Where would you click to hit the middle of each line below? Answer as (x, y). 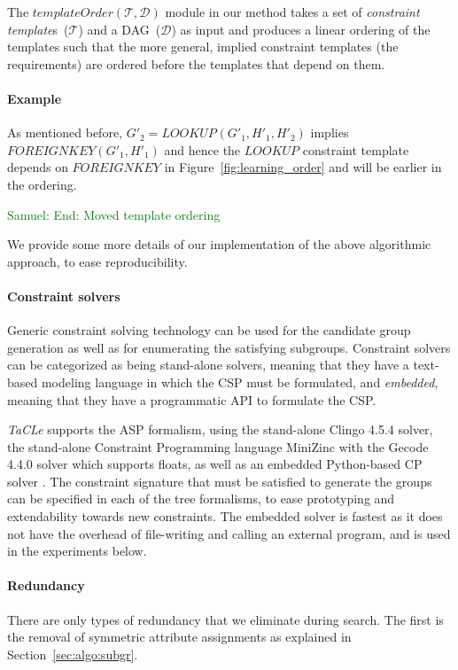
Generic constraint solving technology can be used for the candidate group (209, 330)
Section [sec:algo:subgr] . (73, 654)
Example (35, 98)
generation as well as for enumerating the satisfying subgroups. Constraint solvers (229, 347)
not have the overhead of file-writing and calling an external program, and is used (229, 533)
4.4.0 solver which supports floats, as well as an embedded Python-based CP (215, 464)
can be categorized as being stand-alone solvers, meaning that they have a (208, 365)
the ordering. (42, 184)
